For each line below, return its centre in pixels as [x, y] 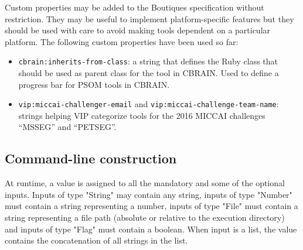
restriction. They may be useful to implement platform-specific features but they [149, 18]
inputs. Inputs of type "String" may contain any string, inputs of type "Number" [149, 194]
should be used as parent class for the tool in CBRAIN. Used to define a [149, 73]
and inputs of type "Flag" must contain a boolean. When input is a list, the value [151, 229]
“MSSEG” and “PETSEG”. [67, 127]
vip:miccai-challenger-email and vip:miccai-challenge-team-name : [149, 104]
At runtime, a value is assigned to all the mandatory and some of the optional [145, 183]
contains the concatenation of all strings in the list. [96, 240]
